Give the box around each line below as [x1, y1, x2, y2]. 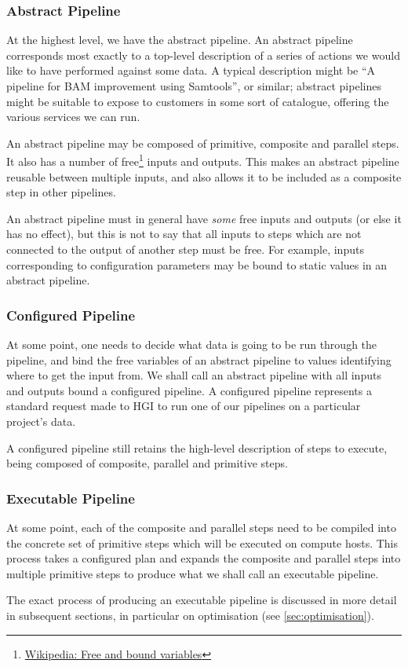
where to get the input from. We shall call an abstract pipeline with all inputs [6, 367, 381, 383]
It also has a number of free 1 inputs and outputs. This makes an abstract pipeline [6, 151, 399, 170]
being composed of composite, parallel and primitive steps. [6, 455, 288, 471]
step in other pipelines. [6, 184, 116, 200]
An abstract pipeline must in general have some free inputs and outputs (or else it [6, 210, 402, 226]
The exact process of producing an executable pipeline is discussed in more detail [6, 592, 397, 608]
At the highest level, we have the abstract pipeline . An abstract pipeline [6, 31, 353, 48]
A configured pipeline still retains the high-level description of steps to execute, [6, 439, 388, 456]
